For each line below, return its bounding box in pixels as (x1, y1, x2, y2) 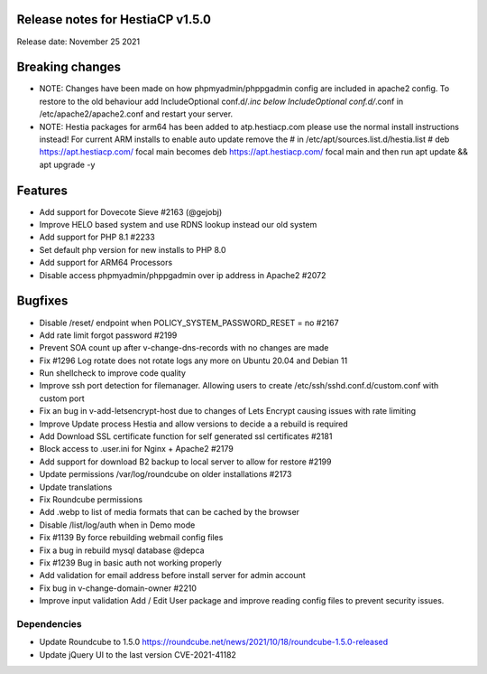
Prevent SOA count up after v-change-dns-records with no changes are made (39, 342, 329, 353)
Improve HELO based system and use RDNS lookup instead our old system (39, 220, 317, 230)
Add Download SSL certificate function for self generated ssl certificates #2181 (39, 431, 333, 442)
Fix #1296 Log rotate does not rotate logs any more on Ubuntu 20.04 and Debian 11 (39, 355, 348, 366)
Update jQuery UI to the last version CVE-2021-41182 (39, 649, 236, 660)
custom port (39, 393, 85, 404)
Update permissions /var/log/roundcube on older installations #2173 (39, 469, 292, 480)
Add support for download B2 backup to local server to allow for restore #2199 (39, 456, 332, 467)
